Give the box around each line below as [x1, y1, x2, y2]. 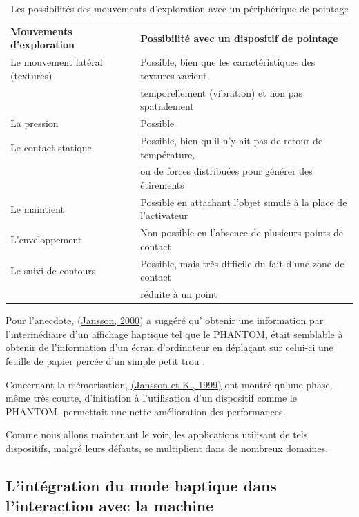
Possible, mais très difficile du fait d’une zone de [140, 256, 345, 270]
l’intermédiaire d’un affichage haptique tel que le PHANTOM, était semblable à [6, 326, 343, 341]
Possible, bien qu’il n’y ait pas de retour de [140, 133, 323, 147]
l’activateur [140, 208, 188, 223]
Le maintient [10, 201, 64, 216]
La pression [10, 116, 59, 131]
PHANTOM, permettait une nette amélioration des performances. [6, 404, 286, 418]
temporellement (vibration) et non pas [140, 85, 302, 100]
